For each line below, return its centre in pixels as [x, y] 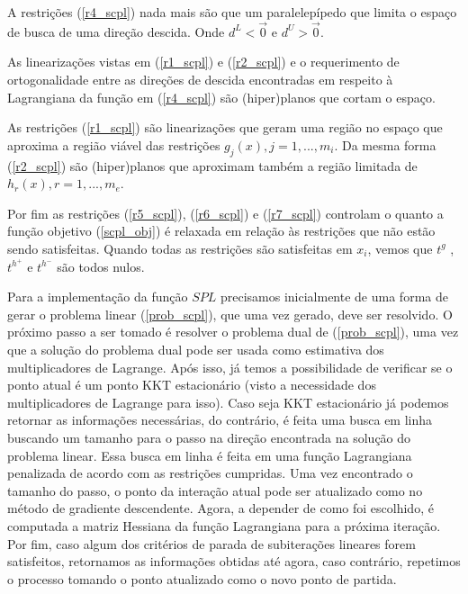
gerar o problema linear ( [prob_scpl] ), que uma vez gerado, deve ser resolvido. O [230, 314]
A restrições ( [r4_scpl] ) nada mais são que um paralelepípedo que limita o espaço [232, 12]
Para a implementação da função [98, 297]
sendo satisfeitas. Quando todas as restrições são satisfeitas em [180, 248]
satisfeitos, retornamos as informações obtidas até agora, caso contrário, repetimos [234, 561]
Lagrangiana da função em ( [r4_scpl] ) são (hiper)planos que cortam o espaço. [221, 97]
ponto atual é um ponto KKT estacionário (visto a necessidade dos [192, 385]
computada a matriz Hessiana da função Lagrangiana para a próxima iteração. [224, 525]
